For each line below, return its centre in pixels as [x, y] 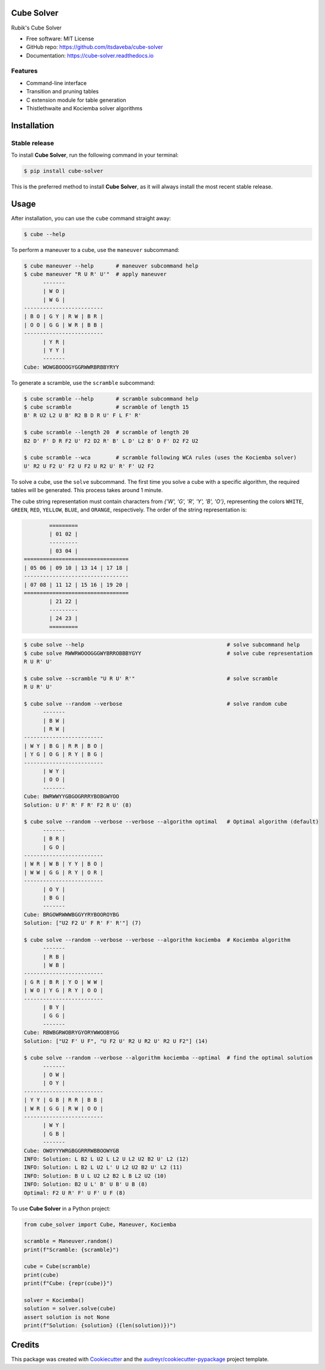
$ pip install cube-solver [63, 171]
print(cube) [42, 1275]
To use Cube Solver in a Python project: [61, 1209]
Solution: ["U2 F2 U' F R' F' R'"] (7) [82, 923]
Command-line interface [57, 83]
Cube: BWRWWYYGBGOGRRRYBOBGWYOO [72, 796]
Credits [25, 1344]
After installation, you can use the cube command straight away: [91, 218]
